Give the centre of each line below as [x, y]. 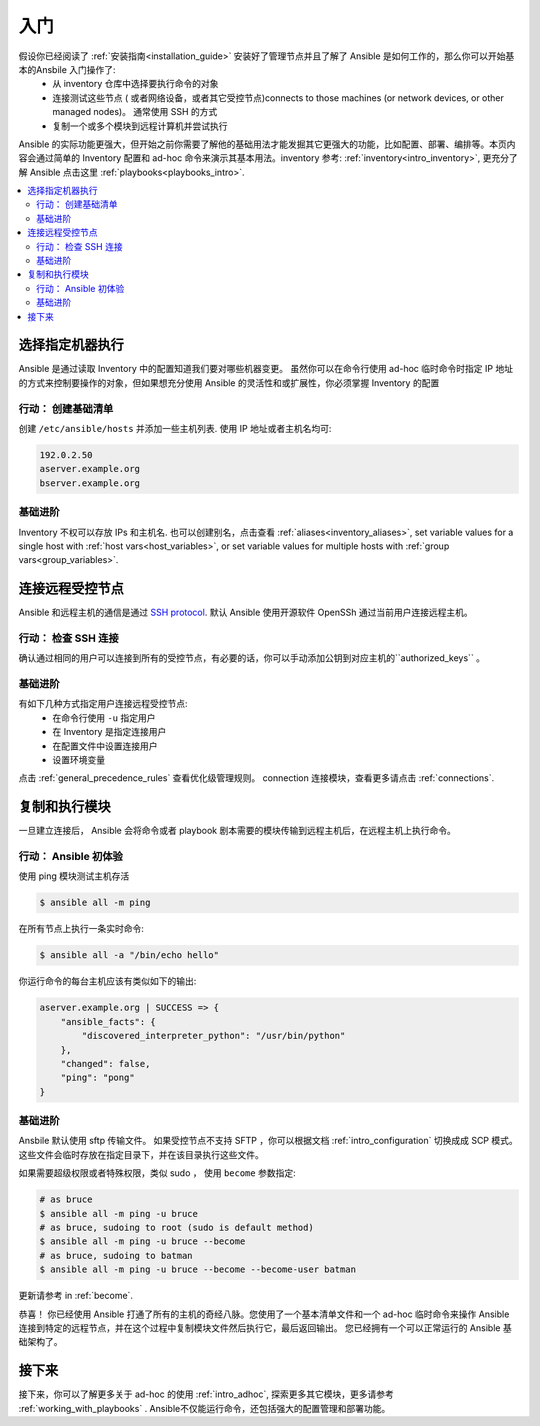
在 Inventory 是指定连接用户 [109, 732]
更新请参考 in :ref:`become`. [76, 1296]
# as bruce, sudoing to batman [116, 1255]
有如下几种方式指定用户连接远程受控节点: [103, 704]
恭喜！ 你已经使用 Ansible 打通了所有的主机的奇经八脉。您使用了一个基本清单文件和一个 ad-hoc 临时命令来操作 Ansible [264, 1314]
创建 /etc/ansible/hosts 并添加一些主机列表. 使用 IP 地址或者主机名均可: [175, 429]
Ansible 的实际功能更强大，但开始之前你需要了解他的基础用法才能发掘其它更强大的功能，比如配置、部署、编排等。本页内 [267, 144]
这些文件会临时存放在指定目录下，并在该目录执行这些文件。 [141, 1154]
